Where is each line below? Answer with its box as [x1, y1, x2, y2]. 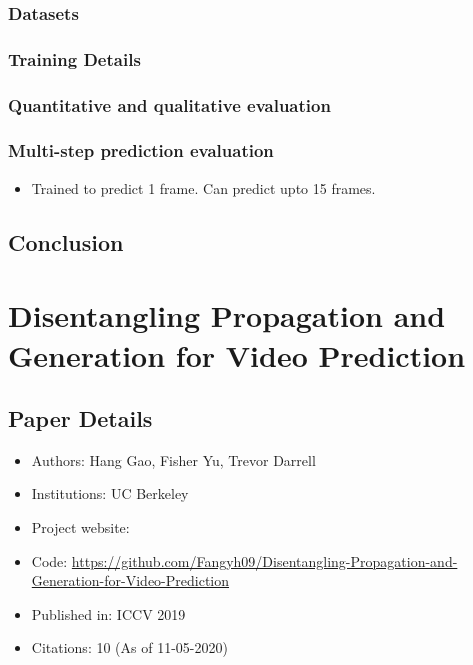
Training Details [8, 46, 141, 71]
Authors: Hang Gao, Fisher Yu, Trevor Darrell [31, 449, 316, 470]
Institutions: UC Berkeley [31, 483, 189, 504]
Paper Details [8, 403, 153, 434]
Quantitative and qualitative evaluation [8, 92, 331, 117]
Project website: [31, 517, 130, 538]
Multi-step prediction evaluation [8, 138, 274, 163]
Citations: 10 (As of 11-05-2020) [31, 637, 228, 658]
